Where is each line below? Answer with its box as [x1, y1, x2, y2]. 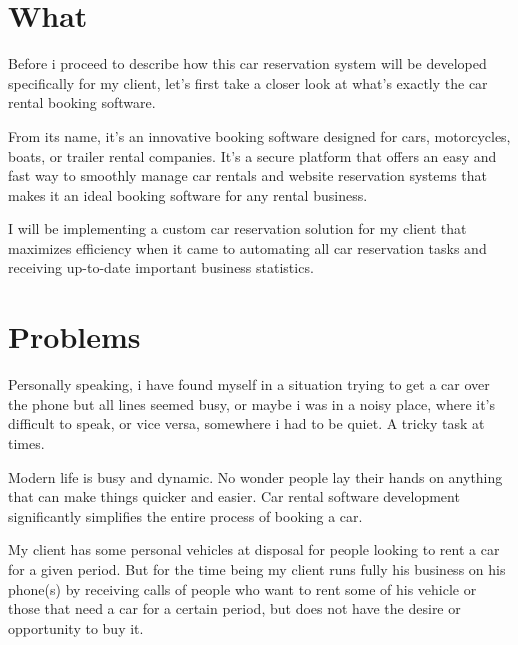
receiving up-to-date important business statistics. [8, 257, 314, 278]
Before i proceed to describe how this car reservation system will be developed [8, 53, 487, 74]
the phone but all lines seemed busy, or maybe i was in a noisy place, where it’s [8, 393, 496, 414]
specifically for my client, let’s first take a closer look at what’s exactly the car [8, 72, 488, 93]
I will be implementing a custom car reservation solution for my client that [8, 218, 467, 239]
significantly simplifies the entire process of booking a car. [8, 505, 363, 526]
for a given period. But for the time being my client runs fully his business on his [8, 558, 506, 579]
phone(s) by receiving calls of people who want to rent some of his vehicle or [8, 578, 477, 599]
